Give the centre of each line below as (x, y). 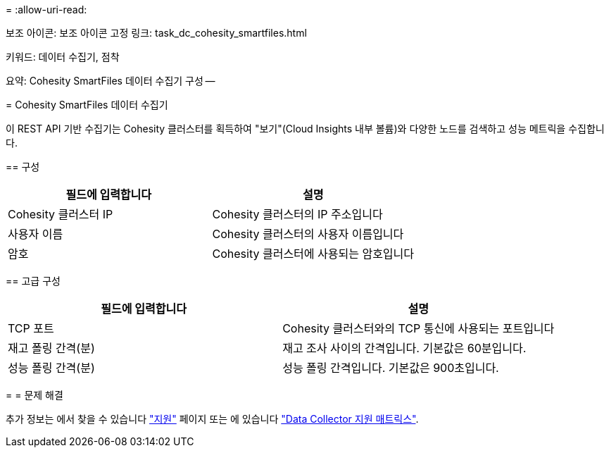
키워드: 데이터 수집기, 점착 (63, 57)
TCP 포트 (31, 328)
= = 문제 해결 (34, 395)
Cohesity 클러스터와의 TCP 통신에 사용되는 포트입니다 (419, 328)
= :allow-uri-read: (46, 10)
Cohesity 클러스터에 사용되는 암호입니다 (313, 254)
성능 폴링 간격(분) (51, 368)
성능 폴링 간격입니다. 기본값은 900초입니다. (391, 368)
